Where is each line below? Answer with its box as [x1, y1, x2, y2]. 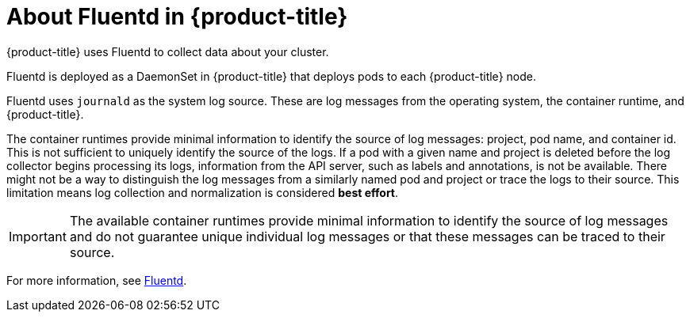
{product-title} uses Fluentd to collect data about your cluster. [6, 44, 329, 59]
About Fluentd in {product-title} [6, 3, 348, 30]
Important [9, 228, 67, 244]
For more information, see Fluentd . [6, 273, 187, 287]
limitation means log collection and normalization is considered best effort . [6, 185, 399, 199]
